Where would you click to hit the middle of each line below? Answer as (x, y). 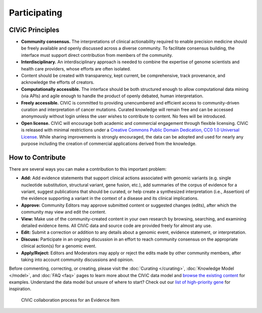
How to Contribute (37, 157)
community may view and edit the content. (64, 212)
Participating (36, 13)
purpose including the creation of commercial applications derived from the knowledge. (109, 143)
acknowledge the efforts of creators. (58, 82)
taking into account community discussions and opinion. (77, 260)
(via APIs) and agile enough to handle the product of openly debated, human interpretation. (112, 96)
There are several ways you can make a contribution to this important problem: (88, 169)
